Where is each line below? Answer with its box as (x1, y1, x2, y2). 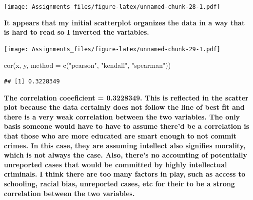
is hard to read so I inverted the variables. (4, 27, 149, 37)
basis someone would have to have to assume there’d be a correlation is (4, 121, 250, 131)
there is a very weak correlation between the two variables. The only (4, 111, 240, 121)
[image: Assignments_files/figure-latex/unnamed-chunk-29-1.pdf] (4, 45, 220, 53)
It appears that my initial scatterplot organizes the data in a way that (4, 17, 245, 27)
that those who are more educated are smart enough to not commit (4, 131, 236, 141)
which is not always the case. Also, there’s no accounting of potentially (4, 150, 248, 160)
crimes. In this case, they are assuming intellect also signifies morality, (4, 140, 246, 150)
